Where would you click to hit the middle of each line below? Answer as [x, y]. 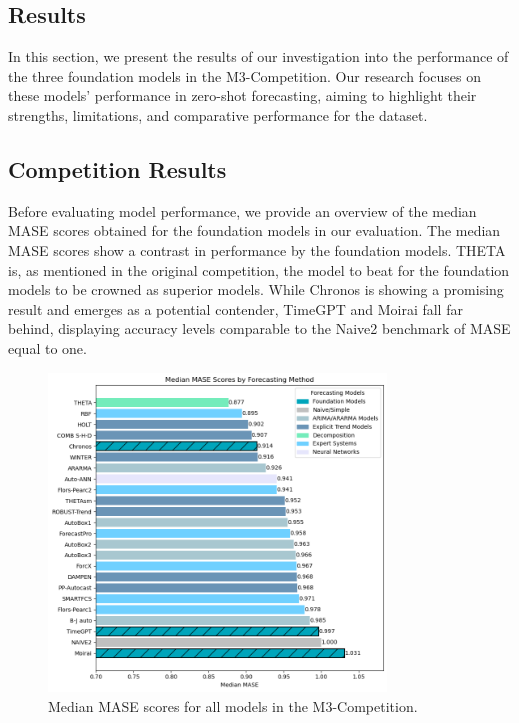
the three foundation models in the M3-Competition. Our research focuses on [244, 75]
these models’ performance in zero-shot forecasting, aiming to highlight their [242, 95]
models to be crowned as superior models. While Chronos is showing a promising [256, 289]
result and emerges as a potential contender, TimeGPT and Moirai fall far [235, 308]
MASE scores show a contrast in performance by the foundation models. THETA [257, 249]
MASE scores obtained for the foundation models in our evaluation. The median [254, 230]
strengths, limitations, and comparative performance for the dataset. [218, 114]
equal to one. [47, 347]
